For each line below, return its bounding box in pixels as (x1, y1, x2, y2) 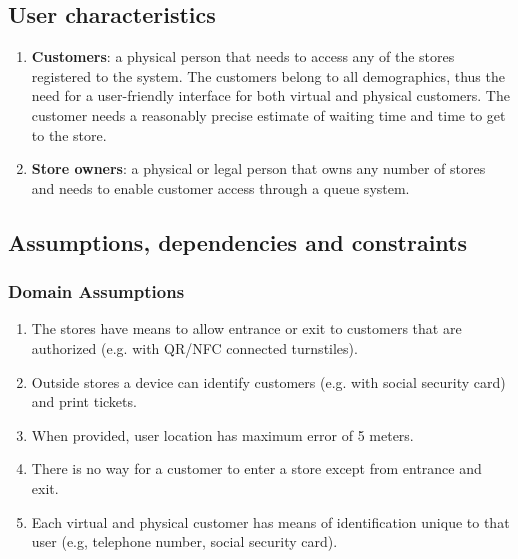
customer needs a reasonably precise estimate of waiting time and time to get (31, 104, 506, 125)
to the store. (31, 124, 107, 145)
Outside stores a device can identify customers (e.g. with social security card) (31, 371, 506, 392)
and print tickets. (31, 391, 137, 412)
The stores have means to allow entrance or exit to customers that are (31, 318, 462, 339)
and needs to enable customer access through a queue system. (31, 177, 410, 198)
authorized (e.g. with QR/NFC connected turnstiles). (31, 337, 358, 358)
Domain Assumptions (8, 279, 185, 304)
